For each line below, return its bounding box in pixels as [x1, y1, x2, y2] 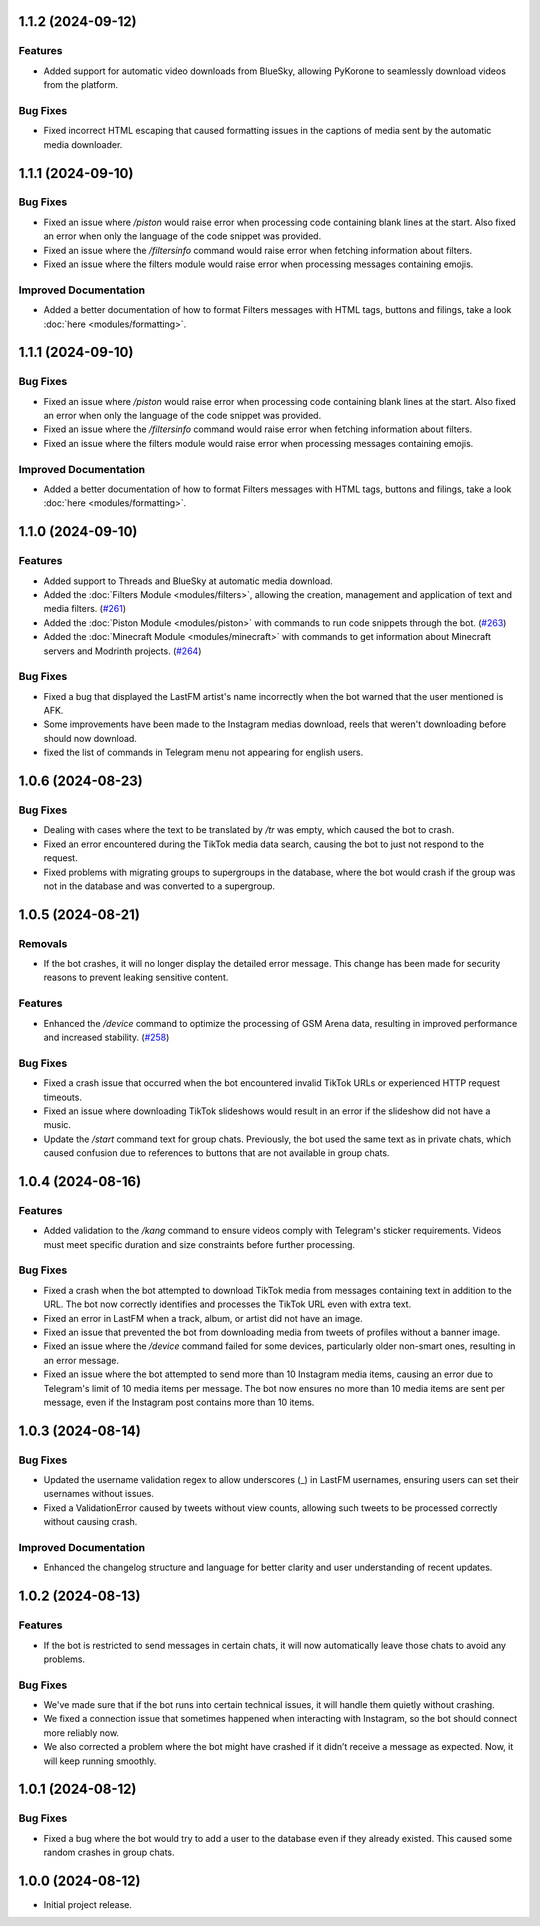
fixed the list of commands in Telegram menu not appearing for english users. [43, 746, 364, 759]
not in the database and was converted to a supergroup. [43, 880, 275, 892]
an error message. [43, 1354, 120, 1366]
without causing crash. [43, 1516, 138, 1528]
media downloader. [43, 138, 123, 150]
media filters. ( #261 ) [43, 603, 127, 615]
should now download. [43, 732, 137, 744]
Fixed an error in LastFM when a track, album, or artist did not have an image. [43, 1312, 364, 1324]
